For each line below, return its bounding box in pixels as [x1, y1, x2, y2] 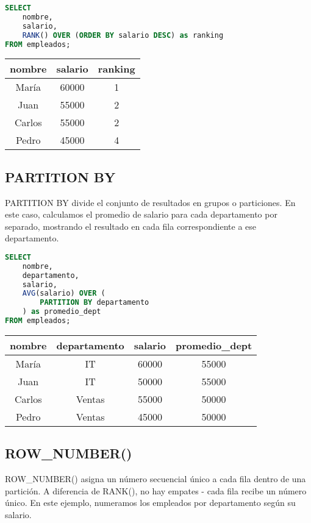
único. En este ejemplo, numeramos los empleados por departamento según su [5, 496, 296, 509]
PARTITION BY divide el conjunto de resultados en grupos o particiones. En [5, 196, 296, 208]
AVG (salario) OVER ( [22, 289, 105, 298]
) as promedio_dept [22, 307, 101, 316]
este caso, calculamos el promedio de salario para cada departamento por [5, 208, 277, 221]
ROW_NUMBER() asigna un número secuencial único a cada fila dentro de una [5, 472, 306, 485]
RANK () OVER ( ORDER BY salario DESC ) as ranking [22, 30, 224, 40]
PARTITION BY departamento [40, 298, 149, 307]
